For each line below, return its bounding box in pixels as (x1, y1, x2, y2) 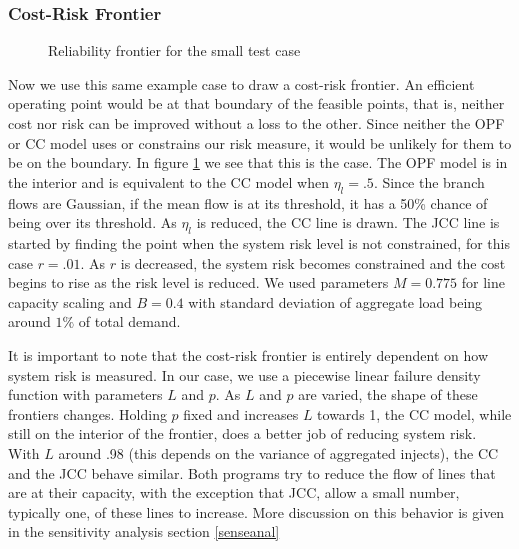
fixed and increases (183, 403, 299, 424)
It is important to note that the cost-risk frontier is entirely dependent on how (8, 344, 489, 365)
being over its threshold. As (8, 212, 177, 233)
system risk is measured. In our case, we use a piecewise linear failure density (8, 364, 481, 385)
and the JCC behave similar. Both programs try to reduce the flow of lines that (8, 462, 496, 483)
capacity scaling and (8, 291, 132, 312)
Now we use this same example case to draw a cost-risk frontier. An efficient (8, 73, 475, 94)
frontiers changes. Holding (8, 403, 167, 424)
